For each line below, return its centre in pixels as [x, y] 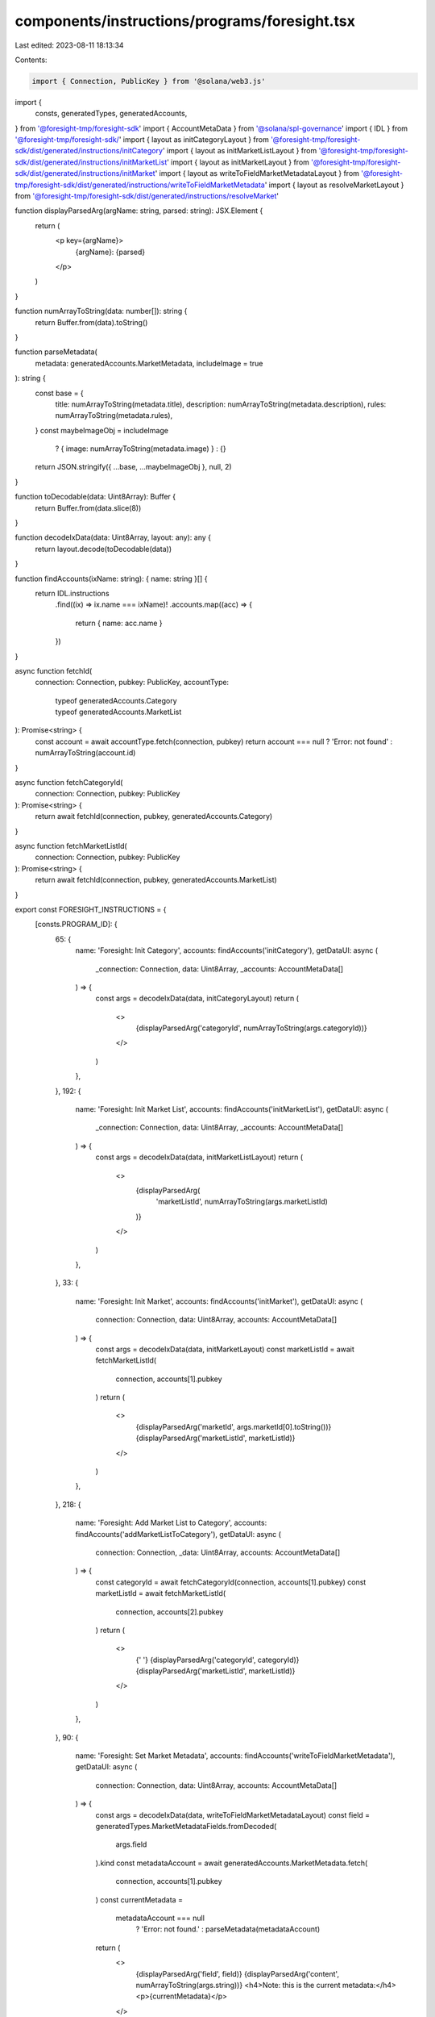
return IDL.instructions [72, 593]
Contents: [31, 60]
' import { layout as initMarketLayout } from [238, 162]
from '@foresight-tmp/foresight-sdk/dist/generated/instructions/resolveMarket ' [147, 196]
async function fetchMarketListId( [71, 846]
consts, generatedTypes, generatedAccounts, [111, 114]
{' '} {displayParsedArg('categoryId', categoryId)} [217, 1660]
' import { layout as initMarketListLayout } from [240, 151]
